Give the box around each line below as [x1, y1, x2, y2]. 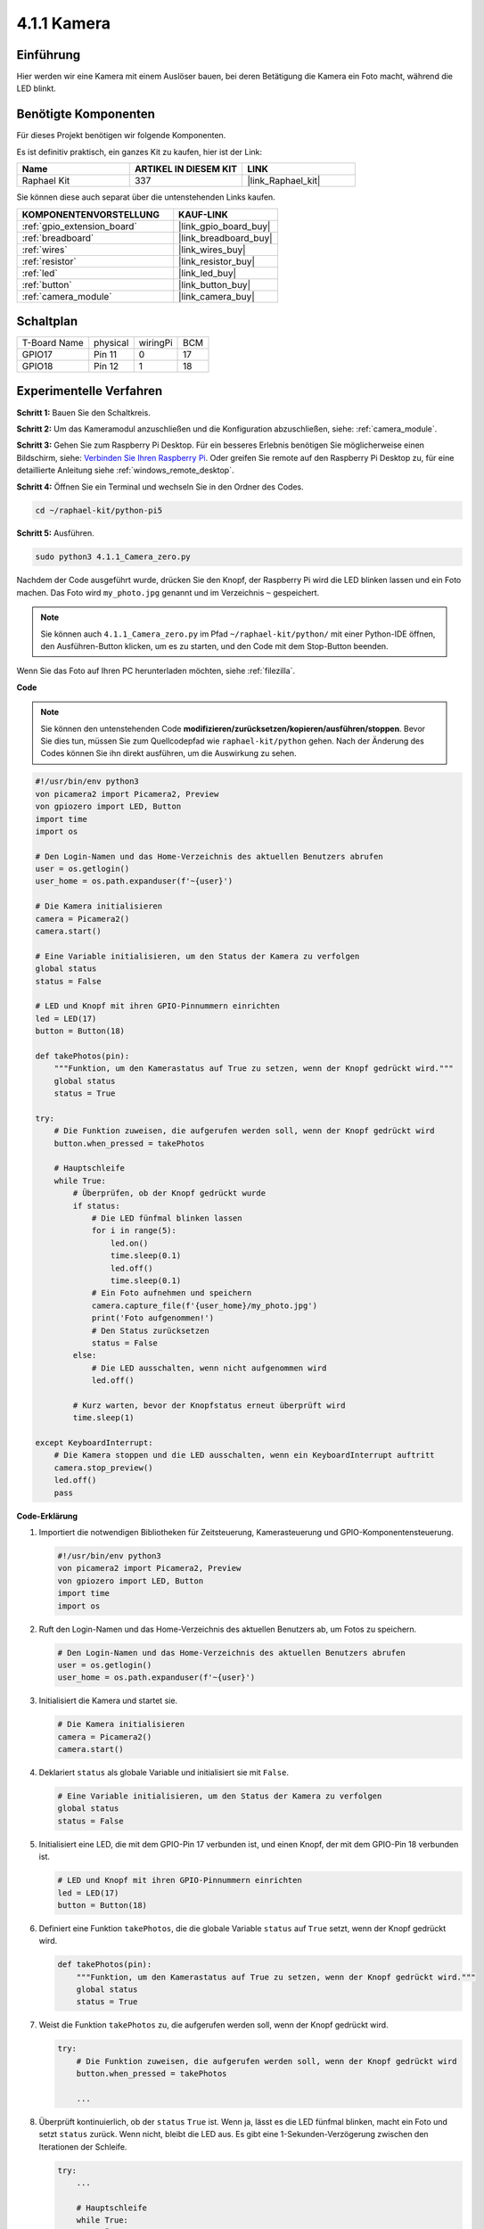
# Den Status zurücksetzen [91, 1325, 209, 1336]
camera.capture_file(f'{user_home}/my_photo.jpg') [91, 1300, 318, 1311]
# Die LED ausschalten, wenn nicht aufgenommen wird [91, 1362, 327, 1373]
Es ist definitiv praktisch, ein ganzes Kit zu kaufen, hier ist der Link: [16, 146, 263, 157]
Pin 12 [94, 360, 119, 373]
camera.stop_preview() [53, 1462, 153, 1473]
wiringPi [138, 337, 173, 350]
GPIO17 [21, 349, 53, 361]
